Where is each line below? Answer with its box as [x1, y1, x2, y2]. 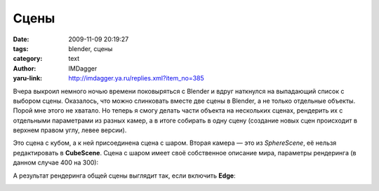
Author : [13, 64, 36, 73]
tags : [13, 44, 29, 52]
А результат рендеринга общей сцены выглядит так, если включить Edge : [13, 171, 236, 180]
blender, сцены [68, 44, 113, 52]
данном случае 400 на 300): [13, 158, 98, 167]
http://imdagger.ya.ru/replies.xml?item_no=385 [68, 74, 205, 83]
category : [13, 55, 43, 63]
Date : [13, 35, 29, 43]
